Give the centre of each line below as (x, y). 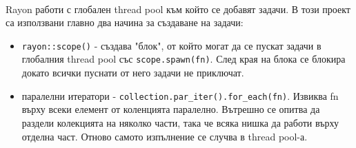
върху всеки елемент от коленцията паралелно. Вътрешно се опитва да (171, 109)
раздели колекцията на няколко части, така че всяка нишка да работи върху (180, 122)
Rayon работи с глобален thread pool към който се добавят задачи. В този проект (178, 9)
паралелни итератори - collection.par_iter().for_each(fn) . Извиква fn (180, 95)
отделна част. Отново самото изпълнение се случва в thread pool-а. (165, 136)
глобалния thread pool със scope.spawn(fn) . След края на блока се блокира (184, 59)
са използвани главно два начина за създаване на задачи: (125, 22)
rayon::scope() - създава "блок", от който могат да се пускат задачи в (171, 45)
